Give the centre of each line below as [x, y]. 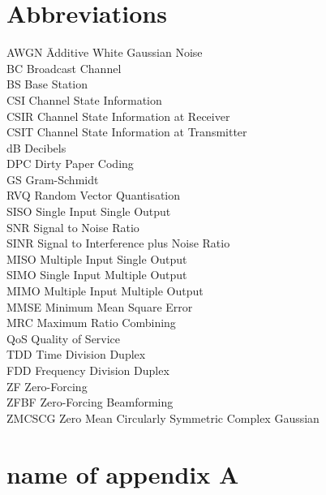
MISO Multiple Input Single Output [97, 258]
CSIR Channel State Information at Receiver [118, 116]
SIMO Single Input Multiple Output [97, 275]
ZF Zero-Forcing [47, 386]
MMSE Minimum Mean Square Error [100, 306]
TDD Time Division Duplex [76, 354]
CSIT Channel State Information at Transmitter [127, 132]
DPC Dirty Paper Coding [70, 164]
